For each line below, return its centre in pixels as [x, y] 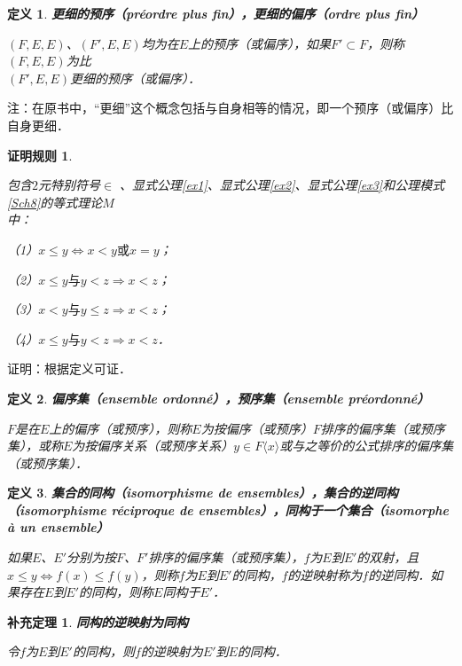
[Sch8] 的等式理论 [55, 202]
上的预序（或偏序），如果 [259, 43]
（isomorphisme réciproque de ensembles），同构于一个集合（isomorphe [228, 509]
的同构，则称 [117, 592]
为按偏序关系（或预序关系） [153, 446]
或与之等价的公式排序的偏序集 [367, 446]
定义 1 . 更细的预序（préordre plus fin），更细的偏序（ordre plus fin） [216, 13]
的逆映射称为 [325, 574]
